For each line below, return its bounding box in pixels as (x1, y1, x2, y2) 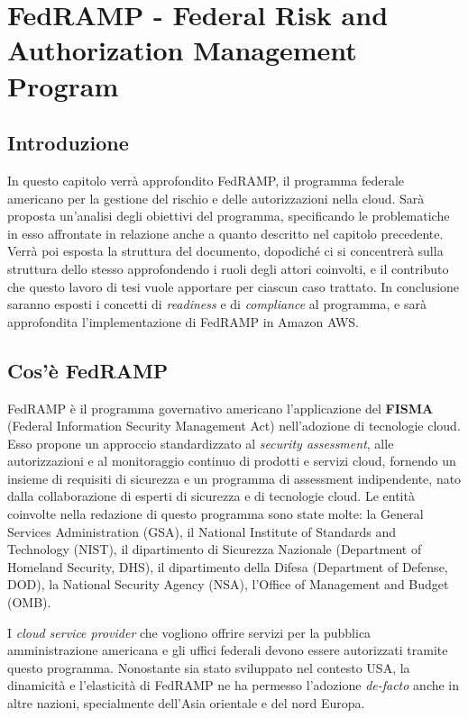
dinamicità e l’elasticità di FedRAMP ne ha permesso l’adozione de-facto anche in (7, 676, 460, 695)
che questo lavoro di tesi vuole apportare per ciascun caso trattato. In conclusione (7, 277, 460, 295)
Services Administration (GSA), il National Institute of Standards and (7, 522, 397, 541)
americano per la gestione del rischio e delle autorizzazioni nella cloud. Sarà (7, 188, 425, 207)
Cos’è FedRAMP (7, 356, 169, 384)
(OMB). (7, 593, 51, 612)
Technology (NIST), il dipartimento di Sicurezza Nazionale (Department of (7, 540, 422, 559)
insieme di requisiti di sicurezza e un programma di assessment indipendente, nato (7, 468, 462, 487)
